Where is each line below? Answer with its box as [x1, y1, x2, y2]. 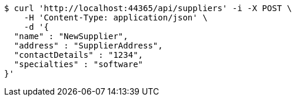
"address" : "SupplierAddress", [14, 41, 163, 50]
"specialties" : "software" [14, 60, 144, 69]
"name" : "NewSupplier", [14, 32, 128, 41]
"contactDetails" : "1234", [14, 50, 144, 60]
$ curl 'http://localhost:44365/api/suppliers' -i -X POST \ [4, 4, 292, 13]
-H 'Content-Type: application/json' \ [24, 13, 208, 22]
